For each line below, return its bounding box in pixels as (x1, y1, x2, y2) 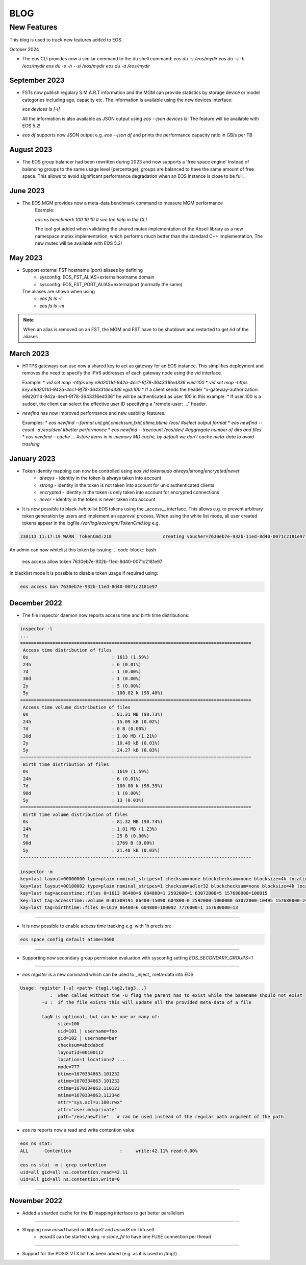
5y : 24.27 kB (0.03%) (23, 747, 160, 753)
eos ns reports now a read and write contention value (22, 1127, 135, 1133)
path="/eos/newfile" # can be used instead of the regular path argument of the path (58, 1114, 284, 1120)
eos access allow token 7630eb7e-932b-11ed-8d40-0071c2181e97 (22, 558, 163, 565)
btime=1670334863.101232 (58, 1071, 120, 1076)
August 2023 (9, 146, 53, 154)
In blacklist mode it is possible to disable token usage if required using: (9, 570, 158, 576)
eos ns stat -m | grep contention (20, 1162, 107, 1168)
